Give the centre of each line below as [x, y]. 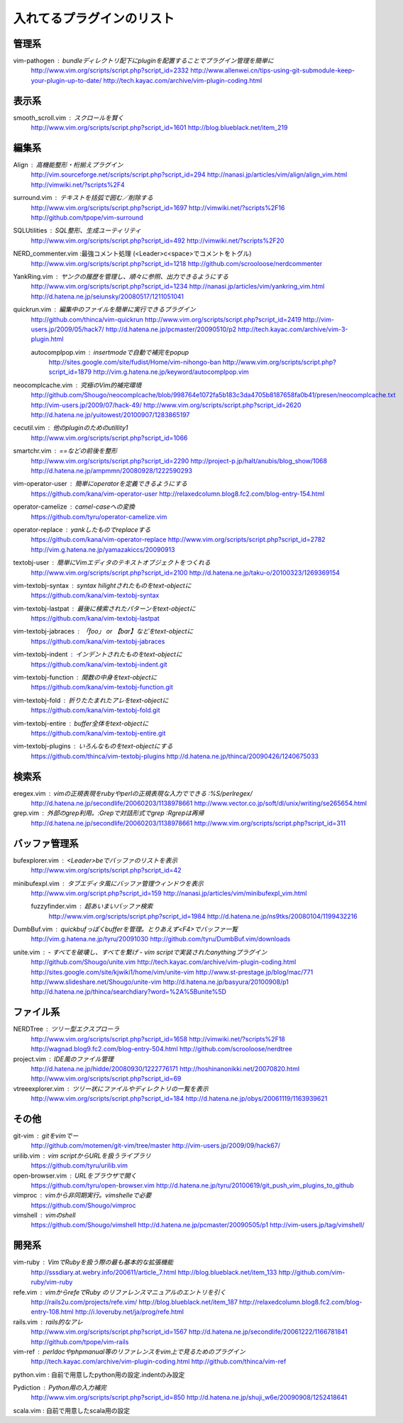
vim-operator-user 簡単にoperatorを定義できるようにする [100, 484]
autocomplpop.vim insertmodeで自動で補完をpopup [110, 352]
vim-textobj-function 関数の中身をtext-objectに [85, 677]
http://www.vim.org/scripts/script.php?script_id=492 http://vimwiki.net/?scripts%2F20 [158, 240]
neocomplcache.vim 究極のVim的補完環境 [77, 385]
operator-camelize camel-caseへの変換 [74, 506]
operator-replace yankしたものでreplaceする [82, 529]
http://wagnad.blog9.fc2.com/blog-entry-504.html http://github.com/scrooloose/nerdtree [161, 1049]
